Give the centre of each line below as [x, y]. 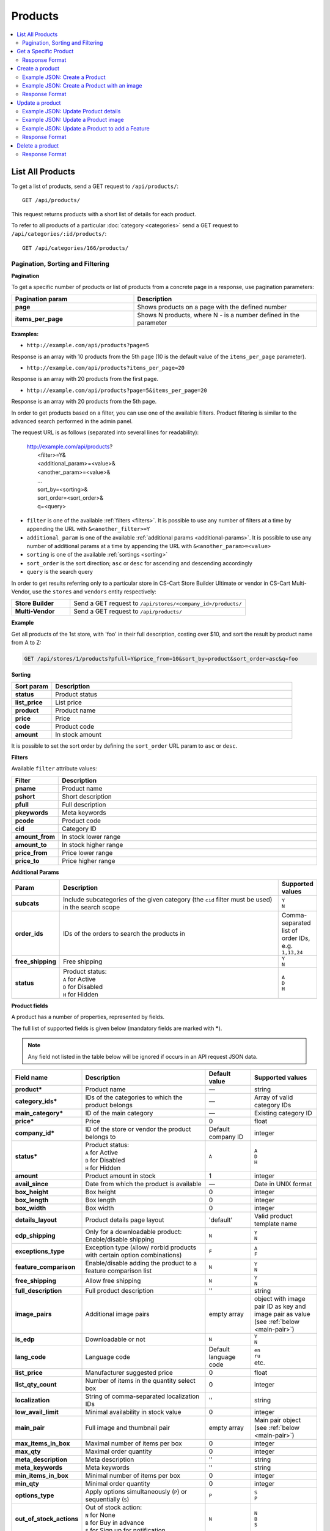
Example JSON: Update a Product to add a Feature [86, 128]
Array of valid [273, 1097]
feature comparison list [119, 1271]
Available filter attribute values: [54, 769]
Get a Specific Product [45, 51]
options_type [35, 1495]
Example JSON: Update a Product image [73, 120]
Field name [31, 1078]
